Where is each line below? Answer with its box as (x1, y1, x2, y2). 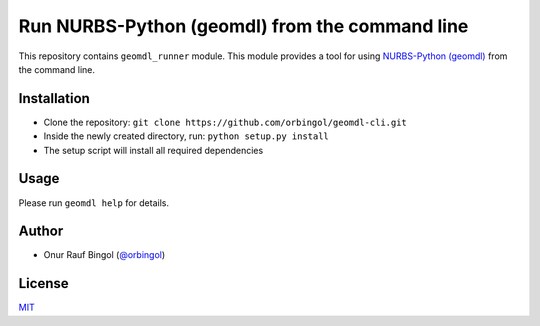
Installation (18, 90, 90, 107)
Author (18, 223, 64, 240)
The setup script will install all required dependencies (43, 144, 264, 156)
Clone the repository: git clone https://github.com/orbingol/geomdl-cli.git (43, 116, 407, 128)
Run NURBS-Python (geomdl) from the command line (18, 15, 469, 37)
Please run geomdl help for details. (18, 196, 170, 209)
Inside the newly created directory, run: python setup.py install (43, 130, 330, 142)
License (18, 275, 69, 292)
